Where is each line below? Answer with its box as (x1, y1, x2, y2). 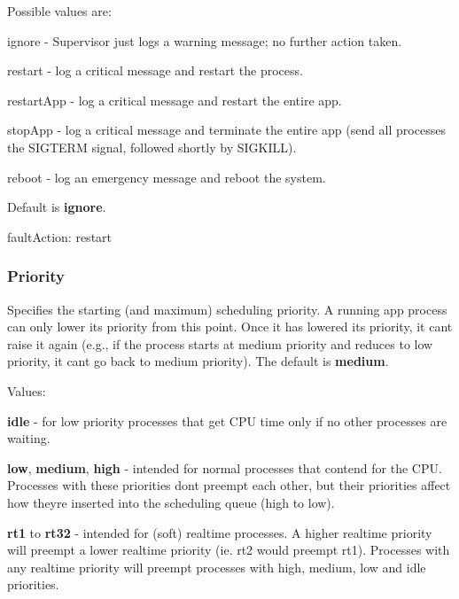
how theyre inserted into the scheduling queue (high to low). (7, 493, 335, 511)
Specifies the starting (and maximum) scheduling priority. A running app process (7, 299, 447, 318)
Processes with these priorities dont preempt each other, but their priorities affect (7, 476, 451, 494)
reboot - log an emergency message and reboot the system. (7, 167, 326, 186)
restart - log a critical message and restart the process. (7, 61, 303, 80)
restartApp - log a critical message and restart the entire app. (7, 90, 342, 109)
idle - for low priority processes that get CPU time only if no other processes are (7, 411, 447, 430)
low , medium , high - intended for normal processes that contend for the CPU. (7, 458, 442, 477)
